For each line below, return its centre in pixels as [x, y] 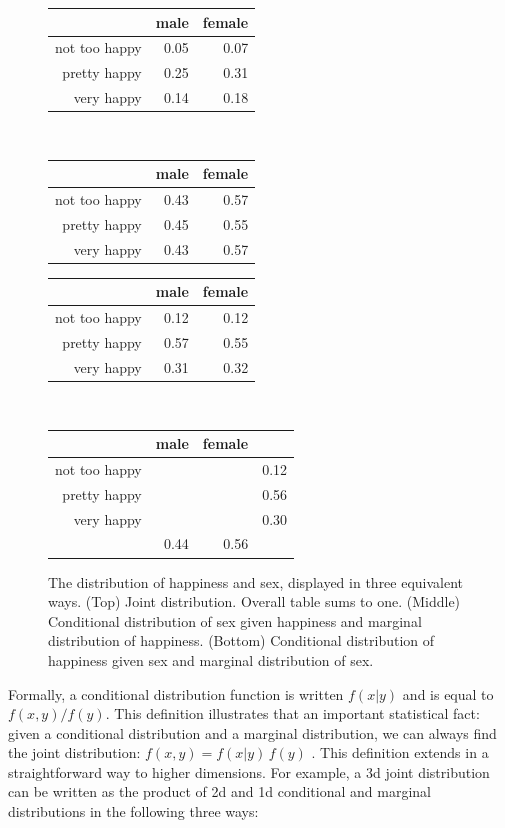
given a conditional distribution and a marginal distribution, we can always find [252, 732]
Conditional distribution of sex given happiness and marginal [235, 620]
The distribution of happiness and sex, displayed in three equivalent [256, 581]
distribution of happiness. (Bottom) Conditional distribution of [241, 640]
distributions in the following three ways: [133, 811]
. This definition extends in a [400, 752]
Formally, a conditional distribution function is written [176, 693]
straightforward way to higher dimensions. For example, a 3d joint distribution [249, 771]
